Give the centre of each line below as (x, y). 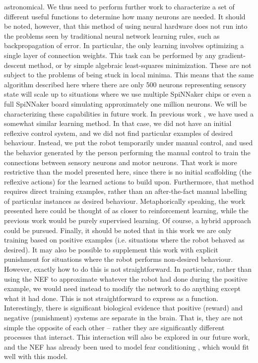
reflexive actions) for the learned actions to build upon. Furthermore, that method (129, 181)
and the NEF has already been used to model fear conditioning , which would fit (127, 346)
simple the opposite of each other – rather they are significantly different (114, 327)
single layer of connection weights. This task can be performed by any (110, 55)
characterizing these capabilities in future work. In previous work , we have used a (129, 113)
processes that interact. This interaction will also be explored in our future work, (127, 337)
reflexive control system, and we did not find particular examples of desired (118, 133)
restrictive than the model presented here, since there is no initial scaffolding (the (128, 172)
